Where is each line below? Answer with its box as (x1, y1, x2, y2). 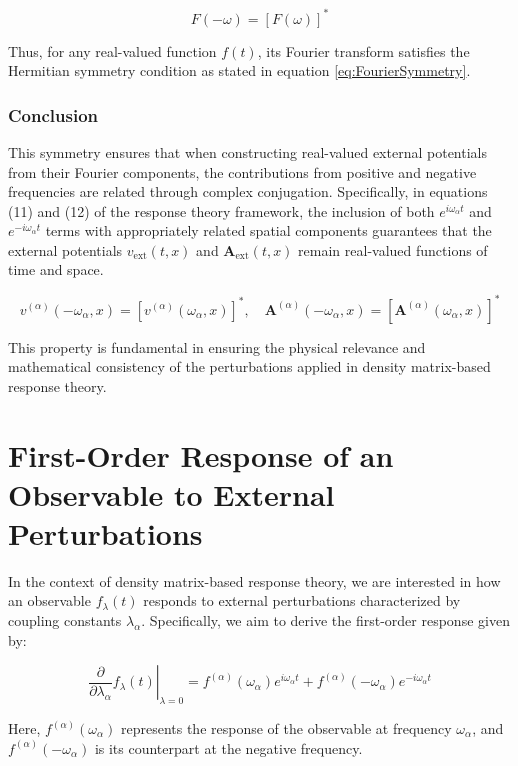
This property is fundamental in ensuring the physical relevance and (8, 336, 426, 357)
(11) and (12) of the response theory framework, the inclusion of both (8, 200, 435, 221)
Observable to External (8, 473, 335, 514)
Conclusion (8, 102, 98, 127)
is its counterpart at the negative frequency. (94, 737, 363, 758)
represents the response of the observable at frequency (120, 718, 452, 739)
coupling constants (8, 610, 122, 631)
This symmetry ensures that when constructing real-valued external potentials (8, 141, 487, 162)
